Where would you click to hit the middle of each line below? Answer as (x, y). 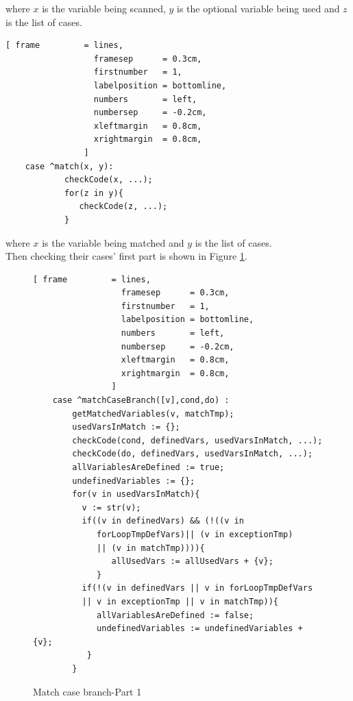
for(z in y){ (94, 193)
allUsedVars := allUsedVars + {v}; (192, 562)
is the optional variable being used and (258, 8)
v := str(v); (111, 507)
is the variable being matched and (113, 242)
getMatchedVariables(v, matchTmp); (153, 414)
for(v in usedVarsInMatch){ (136, 494)
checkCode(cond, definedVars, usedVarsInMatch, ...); (197, 440)
